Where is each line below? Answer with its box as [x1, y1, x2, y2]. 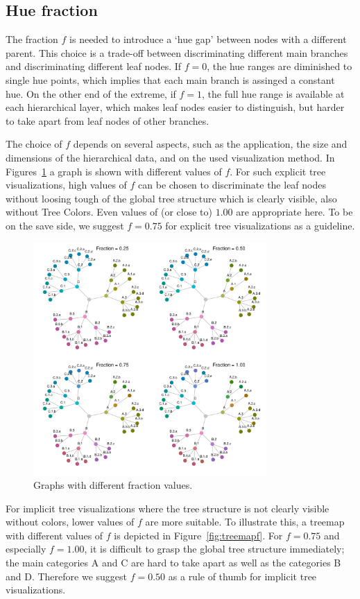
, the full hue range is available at [202, 86, 345, 101]
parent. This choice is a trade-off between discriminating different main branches [6, 45, 348, 60]
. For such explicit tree [230, 164, 326, 178]
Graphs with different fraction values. [33, 478, 193, 492]
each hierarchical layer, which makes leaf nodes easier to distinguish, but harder [6, 100, 345, 114]
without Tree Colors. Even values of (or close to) [6, 205, 213, 219]
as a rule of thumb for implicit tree [168, 568, 317, 583]
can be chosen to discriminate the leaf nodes [138, 177, 326, 192]
